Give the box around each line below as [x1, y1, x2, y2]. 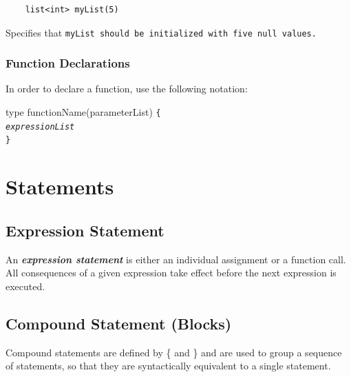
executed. [6, 278, 45, 293]
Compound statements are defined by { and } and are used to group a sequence [6, 345, 342, 359]
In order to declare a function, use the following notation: [6, 81, 248, 96]
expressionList [6, 121, 75, 132]
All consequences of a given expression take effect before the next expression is [6, 265, 337, 280]
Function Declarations [6, 54, 130, 72]
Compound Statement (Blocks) [6, 312, 232, 334]
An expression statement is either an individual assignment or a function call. [6, 252, 346, 266]
